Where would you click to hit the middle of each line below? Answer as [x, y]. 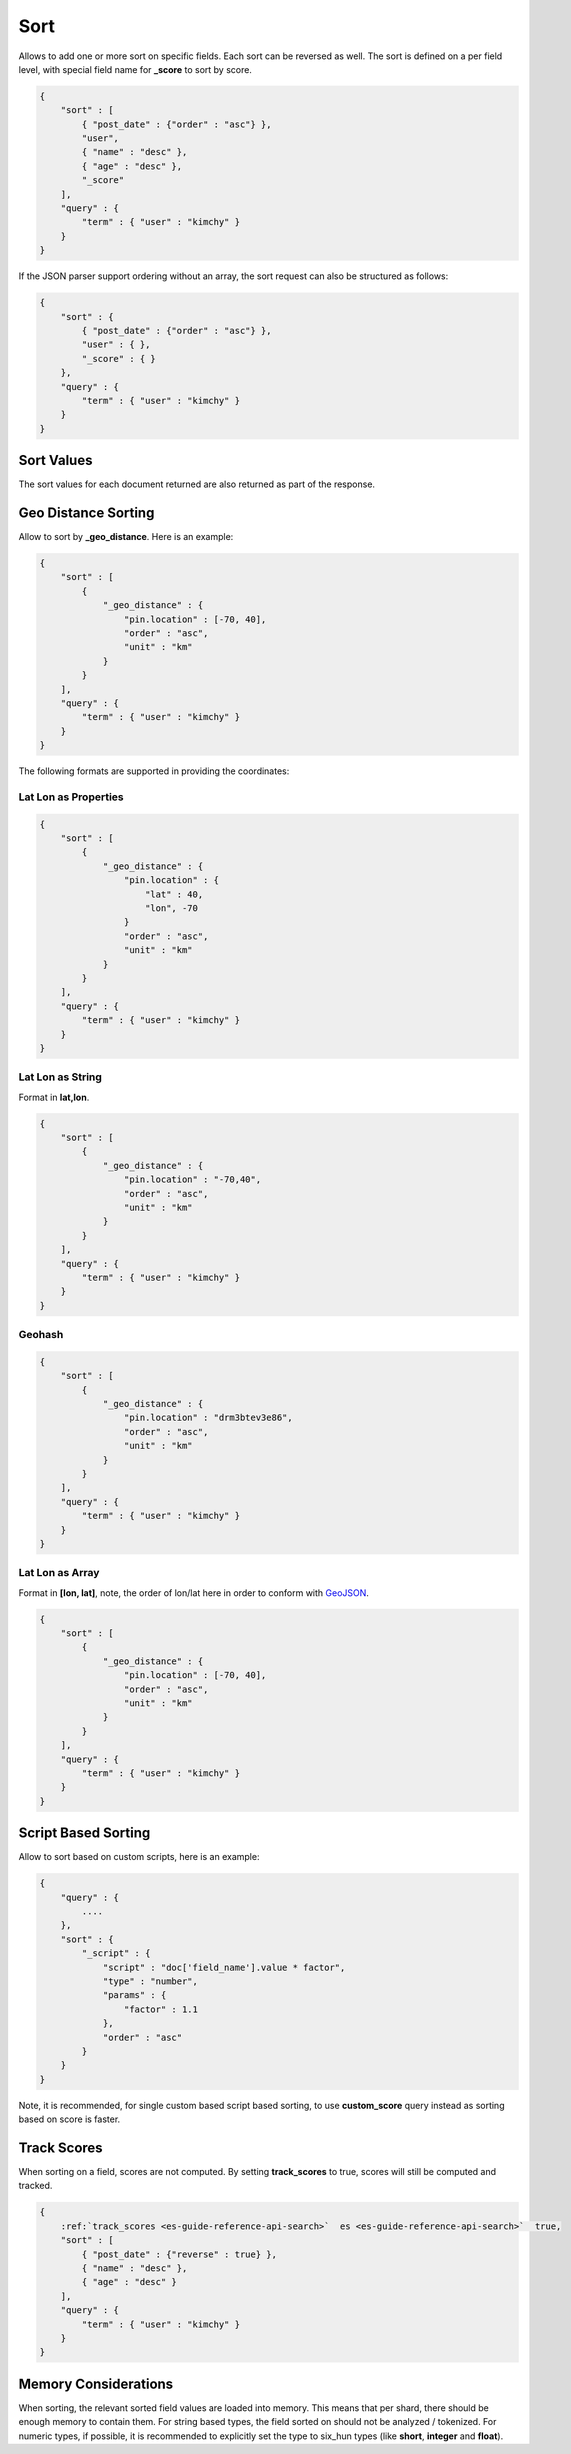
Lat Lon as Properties [71, 797]
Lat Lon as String [60, 1077]
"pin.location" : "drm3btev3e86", [208, 1418]
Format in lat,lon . [54, 1097]
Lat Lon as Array [59, 1573]
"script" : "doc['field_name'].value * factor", [224, 1967]
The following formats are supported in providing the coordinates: [154, 771]
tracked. [35, 2186]
